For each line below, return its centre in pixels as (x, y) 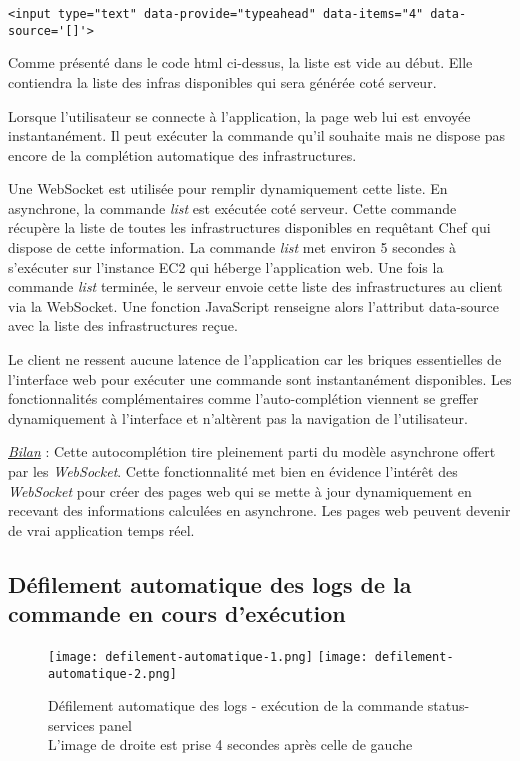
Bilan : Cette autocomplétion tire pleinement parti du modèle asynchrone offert (252, 451)
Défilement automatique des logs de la (210, 583)
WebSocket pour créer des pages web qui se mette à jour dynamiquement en (240, 490)
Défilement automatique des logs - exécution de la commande (236, 705)
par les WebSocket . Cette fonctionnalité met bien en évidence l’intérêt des (233, 471)
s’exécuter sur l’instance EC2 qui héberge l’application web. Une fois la (226, 266)
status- (448, 705)
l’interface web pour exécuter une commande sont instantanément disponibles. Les (260, 378)
